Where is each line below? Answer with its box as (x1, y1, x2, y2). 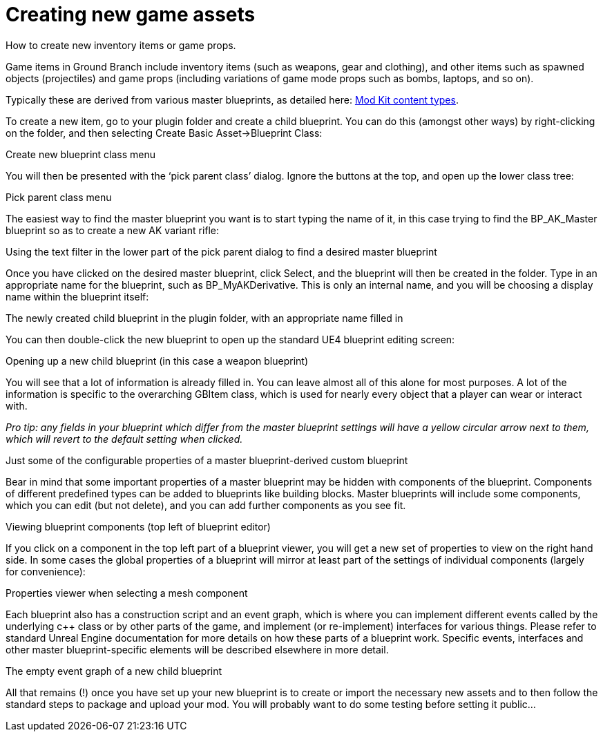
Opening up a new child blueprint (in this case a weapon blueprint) (6, 354, 309, 367)
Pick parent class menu (6, 191, 112, 203)
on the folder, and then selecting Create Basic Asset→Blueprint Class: (6, 126, 323, 139)
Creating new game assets (6, 3, 256, 26)
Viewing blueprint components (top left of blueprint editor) (6, 520, 271, 533)
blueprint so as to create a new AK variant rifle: (6, 224, 220, 236)
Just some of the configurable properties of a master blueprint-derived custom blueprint (6, 454, 408, 466)
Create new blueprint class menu (6, 148, 156, 160)
